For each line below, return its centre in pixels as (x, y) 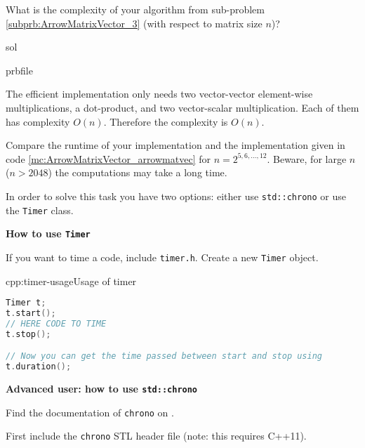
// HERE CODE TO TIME (56, 323)
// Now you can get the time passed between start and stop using (164, 356)
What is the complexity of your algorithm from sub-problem (135, 9)
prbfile (19, 70)
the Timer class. (40, 210)
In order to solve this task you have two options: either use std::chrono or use (176, 196)
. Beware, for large (307, 158)
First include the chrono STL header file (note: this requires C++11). (156, 436)
